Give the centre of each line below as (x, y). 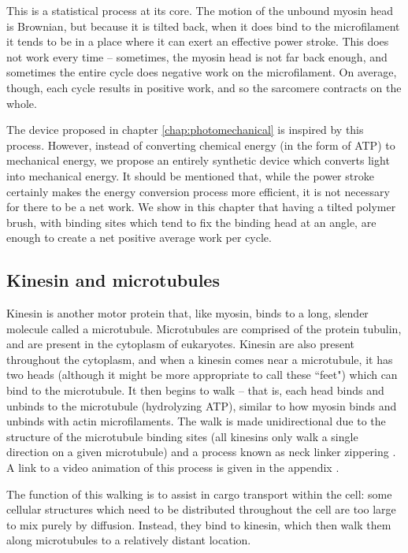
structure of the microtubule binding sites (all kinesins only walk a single (182, 436)
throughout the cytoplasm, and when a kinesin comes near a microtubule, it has (200, 359)
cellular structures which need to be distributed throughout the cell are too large (201, 509)
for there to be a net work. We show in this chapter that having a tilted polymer (201, 207)
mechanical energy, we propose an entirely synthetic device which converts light (198, 160)
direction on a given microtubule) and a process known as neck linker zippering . (201, 452)
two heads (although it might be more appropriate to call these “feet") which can (202, 375)
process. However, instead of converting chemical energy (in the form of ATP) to (201, 145)
